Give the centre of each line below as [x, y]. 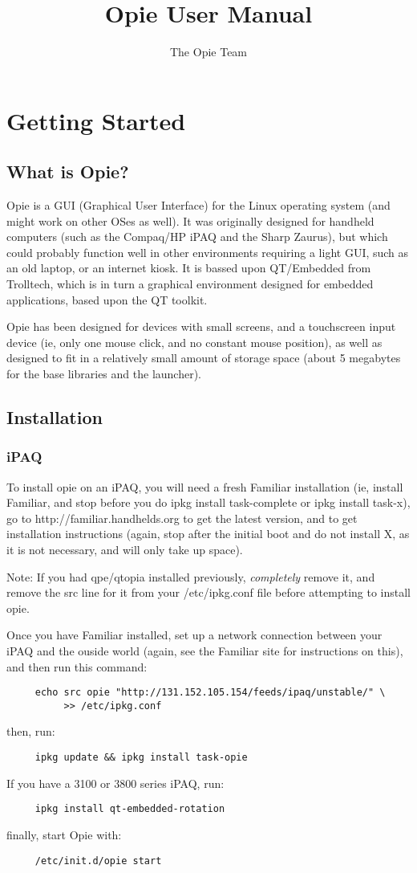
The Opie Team [208, 52]
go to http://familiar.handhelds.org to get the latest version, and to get [182, 518]
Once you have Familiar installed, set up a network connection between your [194, 635]
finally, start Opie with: [64, 834]
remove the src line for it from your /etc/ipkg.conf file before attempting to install [208, 592]
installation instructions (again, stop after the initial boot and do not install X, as [208, 534]
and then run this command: [77, 666]
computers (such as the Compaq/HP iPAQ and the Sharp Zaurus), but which [197, 237]
